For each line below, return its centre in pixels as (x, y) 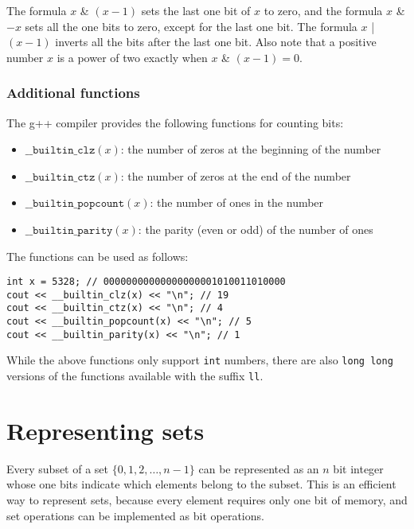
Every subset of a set (58, 468)
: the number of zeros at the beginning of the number (251, 149)
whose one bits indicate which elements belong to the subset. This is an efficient (201, 484)
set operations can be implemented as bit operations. (135, 515)
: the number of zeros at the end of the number (236, 175)
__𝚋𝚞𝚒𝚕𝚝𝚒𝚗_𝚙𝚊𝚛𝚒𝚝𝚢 (69, 230)
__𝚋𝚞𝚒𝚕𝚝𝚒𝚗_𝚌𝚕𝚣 (60, 151)
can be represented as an (259, 468)
